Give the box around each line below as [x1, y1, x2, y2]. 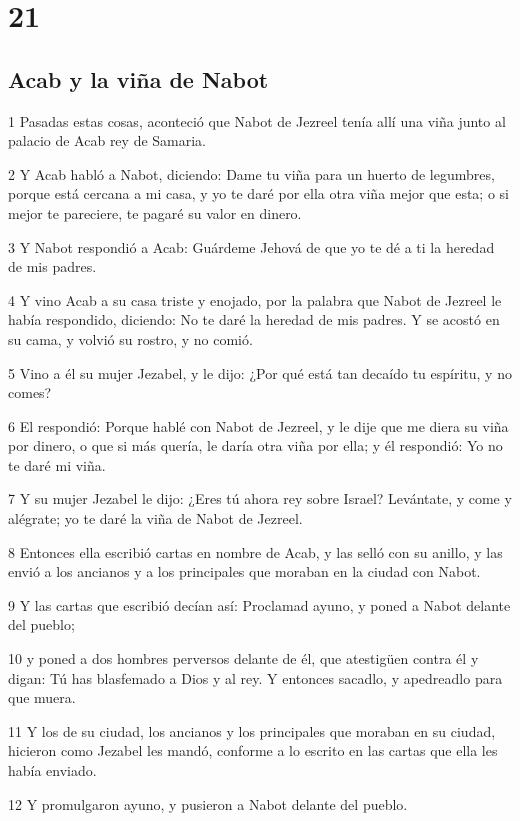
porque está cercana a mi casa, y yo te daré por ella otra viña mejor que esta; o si [8, 183, 509, 204]
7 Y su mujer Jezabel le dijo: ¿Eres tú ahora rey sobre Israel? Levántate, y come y [8, 488, 512, 509]
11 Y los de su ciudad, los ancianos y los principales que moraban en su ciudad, [8, 720, 496, 741]
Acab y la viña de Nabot [8, 63, 269, 94]
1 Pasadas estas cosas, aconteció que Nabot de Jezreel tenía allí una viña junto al [8, 110, 506, 131]
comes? [8, 382, 52, 403]
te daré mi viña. [8, 454, 106, 475]
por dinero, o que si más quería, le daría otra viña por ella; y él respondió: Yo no [8, 435, 503, 456]
